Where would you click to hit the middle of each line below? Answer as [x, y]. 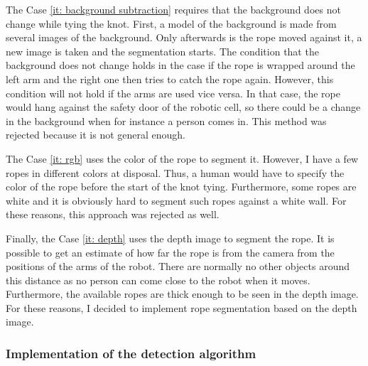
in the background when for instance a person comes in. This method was [166, 120]
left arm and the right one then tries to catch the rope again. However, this [170, 79]
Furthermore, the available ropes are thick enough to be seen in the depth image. [182, 294]
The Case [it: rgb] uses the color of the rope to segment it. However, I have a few [182, 158]
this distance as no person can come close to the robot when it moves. [158, 280]
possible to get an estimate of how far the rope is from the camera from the [170, 252]
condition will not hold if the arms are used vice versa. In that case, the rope [173, 93]
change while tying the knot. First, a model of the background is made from [171, 23]
